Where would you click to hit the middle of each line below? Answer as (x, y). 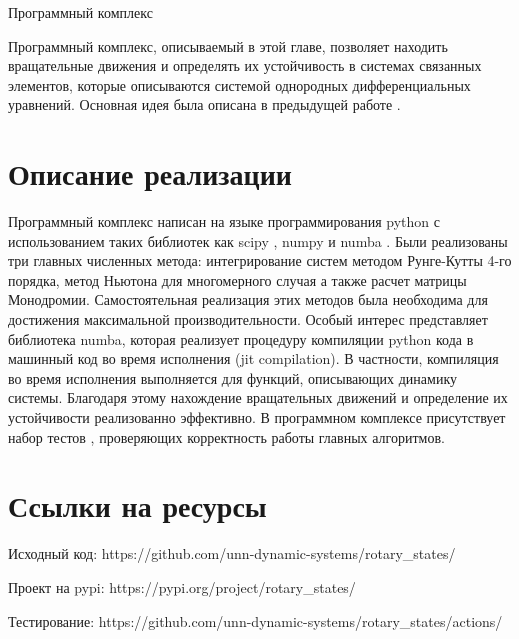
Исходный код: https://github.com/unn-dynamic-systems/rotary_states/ (232, 553)
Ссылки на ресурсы (137, 505)
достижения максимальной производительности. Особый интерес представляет (248, 319)
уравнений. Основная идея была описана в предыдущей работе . (204, 104)
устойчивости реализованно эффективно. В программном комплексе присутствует (257, 417)
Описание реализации (150, 173)
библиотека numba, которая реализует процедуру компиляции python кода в (241, 338)
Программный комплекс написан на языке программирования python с (224, 221)
